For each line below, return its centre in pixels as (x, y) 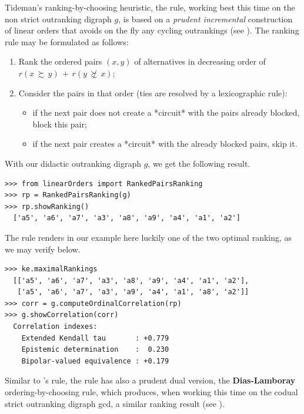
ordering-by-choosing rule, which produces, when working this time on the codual (151, 392)
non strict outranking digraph (58, 18)
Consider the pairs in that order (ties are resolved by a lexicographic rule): (153, 92)
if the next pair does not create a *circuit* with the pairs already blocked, (166, 112)
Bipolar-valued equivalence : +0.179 (95, 361)
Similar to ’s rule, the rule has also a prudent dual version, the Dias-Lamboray (150, 380)
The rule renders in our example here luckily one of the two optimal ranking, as (148, 237)
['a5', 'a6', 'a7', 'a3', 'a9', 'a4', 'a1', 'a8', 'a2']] (133, 292)
